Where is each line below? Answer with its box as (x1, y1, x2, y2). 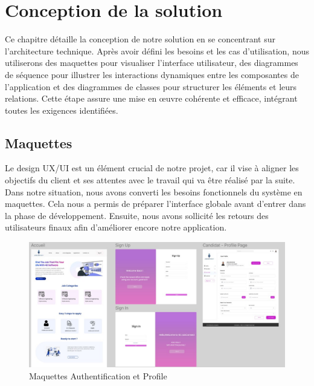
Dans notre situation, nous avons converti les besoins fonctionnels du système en (5, 185, 303, 198)
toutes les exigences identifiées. (5, 103, 118, 116)
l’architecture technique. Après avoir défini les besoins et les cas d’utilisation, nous (5, 44, 309, 57)
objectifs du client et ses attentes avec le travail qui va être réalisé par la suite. (5, 174, 295, 186)
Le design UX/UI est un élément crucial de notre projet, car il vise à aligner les (5, 162, 299, 174)
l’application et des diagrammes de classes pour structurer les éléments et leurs (5, 80, 297, 93)
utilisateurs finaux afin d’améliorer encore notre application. (5, 221, 227, 234)
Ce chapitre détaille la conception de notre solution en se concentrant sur (5, 33, 275, 45)
